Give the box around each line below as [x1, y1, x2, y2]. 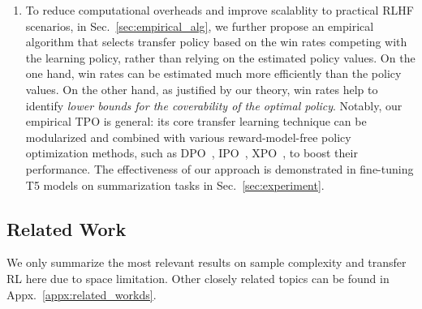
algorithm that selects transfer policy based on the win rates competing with [25, 33, 407, 50]
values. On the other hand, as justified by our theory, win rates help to [25, 80, 378, 97]
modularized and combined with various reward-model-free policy [25, 128, 351, 145]
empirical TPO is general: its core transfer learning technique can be [25, 113, 367, 130]
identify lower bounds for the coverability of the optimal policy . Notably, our [25, 97, 403, 114]
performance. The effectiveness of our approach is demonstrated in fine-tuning [25, 160, 414, 177]
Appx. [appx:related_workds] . [6, 285, 157, 303]
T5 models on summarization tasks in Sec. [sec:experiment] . [25, 176, 325, 193]
